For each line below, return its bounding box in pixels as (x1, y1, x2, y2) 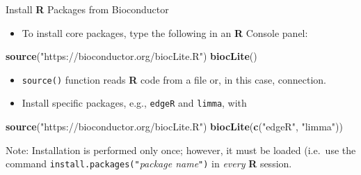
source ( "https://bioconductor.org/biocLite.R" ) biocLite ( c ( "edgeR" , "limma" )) (6, 119, 343, 134)
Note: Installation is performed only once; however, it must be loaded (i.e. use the (6, 142, 356, 157)
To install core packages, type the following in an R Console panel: (22, 25, 308, 40)
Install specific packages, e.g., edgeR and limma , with (22, 96, 247, 110)
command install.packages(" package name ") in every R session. (6, 156, 292, 171)
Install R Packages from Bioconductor (6, 2, 169, 16)
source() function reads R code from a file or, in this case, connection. (22, 72, 327, 86)
